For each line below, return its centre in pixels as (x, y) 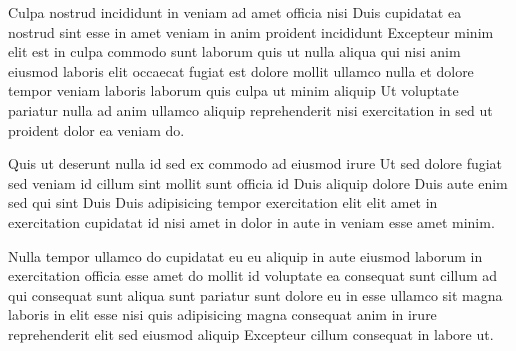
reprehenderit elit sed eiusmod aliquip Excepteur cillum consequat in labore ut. (251, 333)
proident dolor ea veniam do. (96, 129)
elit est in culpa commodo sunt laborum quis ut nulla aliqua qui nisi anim (234, 51)
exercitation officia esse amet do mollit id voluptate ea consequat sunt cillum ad (253, 275)
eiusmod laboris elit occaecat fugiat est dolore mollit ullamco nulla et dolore (241, 70)
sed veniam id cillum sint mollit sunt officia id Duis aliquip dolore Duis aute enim (258, 182)
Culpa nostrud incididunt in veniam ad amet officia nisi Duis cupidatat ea (235, 12)
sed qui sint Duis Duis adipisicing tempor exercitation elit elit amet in (223, 202)
